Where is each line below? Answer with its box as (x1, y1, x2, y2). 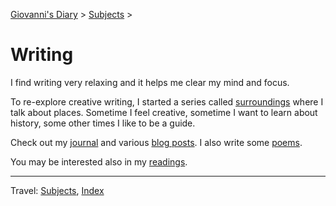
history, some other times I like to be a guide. (10, 117, 196, 129)
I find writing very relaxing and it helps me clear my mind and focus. (10, 76, 290, 88)
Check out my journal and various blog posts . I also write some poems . (10, 136, 303, 148)
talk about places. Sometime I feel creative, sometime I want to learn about (10, 106, 318, 118)
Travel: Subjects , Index (10, 184, 105, 196)
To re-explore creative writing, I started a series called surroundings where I (10, 95, 324, 108)
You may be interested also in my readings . (10, 155, 188, 168)
